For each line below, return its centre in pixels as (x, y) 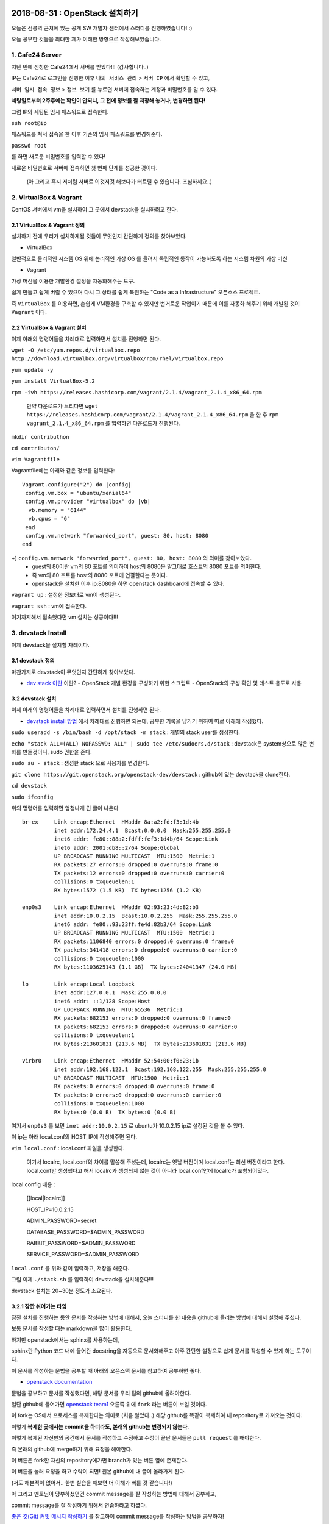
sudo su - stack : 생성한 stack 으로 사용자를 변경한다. (80, 763)
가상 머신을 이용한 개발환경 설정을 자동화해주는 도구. (73, 281)
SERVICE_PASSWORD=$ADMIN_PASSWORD (83, 1254)
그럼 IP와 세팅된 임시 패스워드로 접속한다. (60, 112)
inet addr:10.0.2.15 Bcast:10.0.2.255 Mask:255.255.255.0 (146, 916)
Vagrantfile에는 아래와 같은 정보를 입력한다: (63, 471)
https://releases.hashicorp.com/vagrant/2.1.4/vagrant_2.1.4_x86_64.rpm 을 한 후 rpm (153, 415)
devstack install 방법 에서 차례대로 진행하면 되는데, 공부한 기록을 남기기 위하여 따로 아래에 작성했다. (145, 721)
